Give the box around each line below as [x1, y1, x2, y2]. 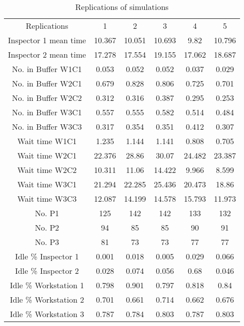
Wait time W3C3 [17, 193, 77, 204]
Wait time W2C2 [17, 164, 77, 175]
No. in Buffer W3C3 [12, 121, 82, 132]
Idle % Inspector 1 [15, 250, 79, 262]
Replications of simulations [75, 1, 169, 12]
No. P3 [35, 236, 60, 247]
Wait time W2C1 [17, 150, 77, 161]
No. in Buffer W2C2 [12, 92, 82, 103]
